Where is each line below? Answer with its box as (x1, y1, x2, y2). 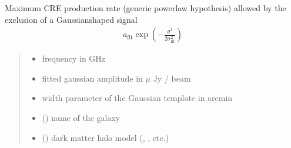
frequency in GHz (42, 52, 106, 65)
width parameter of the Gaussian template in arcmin (42, 92, 233, 104)
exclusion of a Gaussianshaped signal (5, 13, 138, 25)
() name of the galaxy (42, 112, 121, 123)
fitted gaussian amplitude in (42, 72, 143, 84)
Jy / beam (153, 72, 191, 84)
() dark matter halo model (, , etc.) (42, 131, 169, 143)
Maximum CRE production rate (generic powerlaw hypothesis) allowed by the (5, 2, 286, 14)
